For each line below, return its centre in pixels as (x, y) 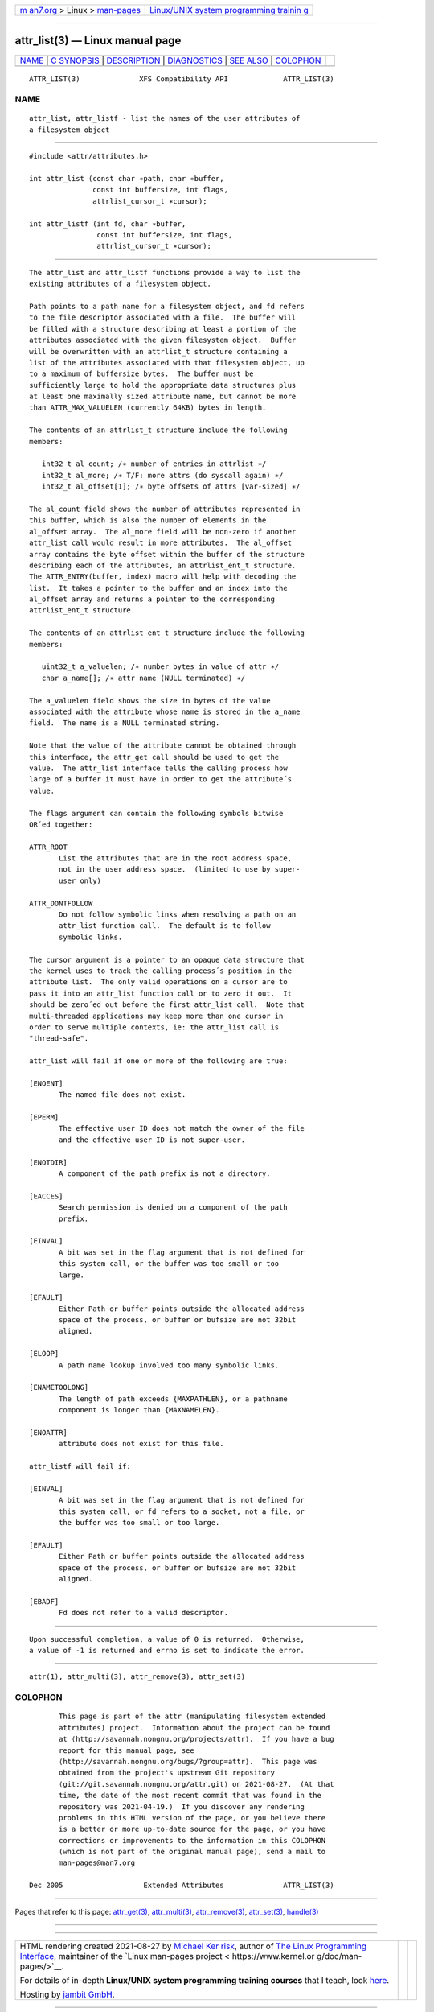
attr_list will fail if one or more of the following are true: (159, 1061)
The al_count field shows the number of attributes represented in (165, 509)
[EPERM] (44, 1117)
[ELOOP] (44, 1354)
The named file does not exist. (123, 1095)
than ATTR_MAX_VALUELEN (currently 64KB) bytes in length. (148, 408)
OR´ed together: (61, 824)
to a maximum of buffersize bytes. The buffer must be (141, 374)
